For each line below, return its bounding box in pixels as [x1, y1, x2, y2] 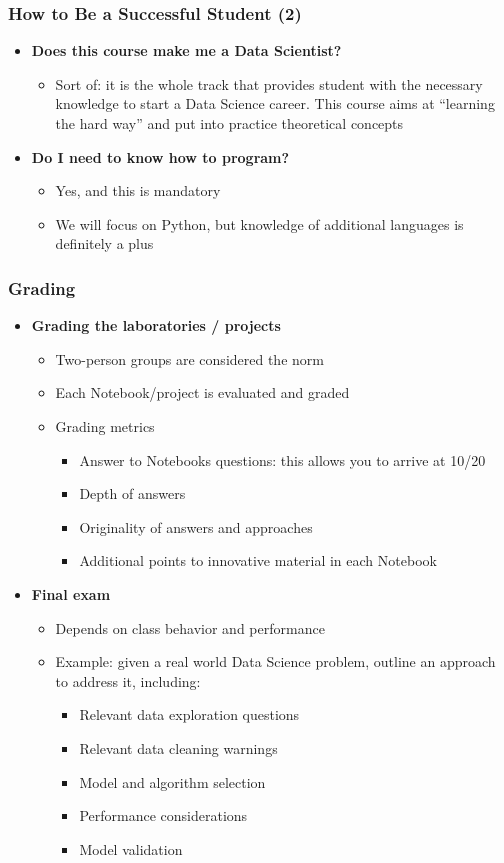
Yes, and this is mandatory [55, 180, 221, 201]
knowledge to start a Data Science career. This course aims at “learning [55, 93, 495, 114]
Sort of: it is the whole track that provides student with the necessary [55, 73, 483, 94]
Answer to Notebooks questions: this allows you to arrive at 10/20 [79, 449, 486, 470]
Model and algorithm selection [79, 771, 266, 792]
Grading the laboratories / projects [31, 315, 281, 336]
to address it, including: [55, 670, 201, 691]
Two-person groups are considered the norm [55, 348, 324, 369]
